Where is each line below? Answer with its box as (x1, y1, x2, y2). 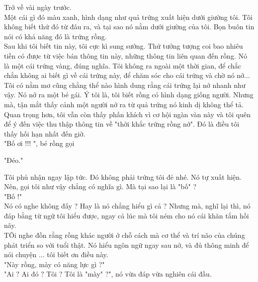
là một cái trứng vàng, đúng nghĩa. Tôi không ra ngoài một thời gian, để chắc (4, 60, 241, 70)
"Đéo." (4, 154, 23, 165)
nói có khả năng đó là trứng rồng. (4, 31, 107, 41)
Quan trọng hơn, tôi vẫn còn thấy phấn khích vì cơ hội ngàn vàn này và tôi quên (4, 109, 251, 119)
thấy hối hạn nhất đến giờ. (4, 128, 86, 139)
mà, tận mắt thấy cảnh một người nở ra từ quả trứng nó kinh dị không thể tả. (4, 99, 244, 109)
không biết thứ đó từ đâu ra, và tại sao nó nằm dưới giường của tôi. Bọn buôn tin (4, 21, 255, 32)
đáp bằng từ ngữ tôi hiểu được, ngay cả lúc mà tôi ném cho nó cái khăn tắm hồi (4, 210, 249, 220)
